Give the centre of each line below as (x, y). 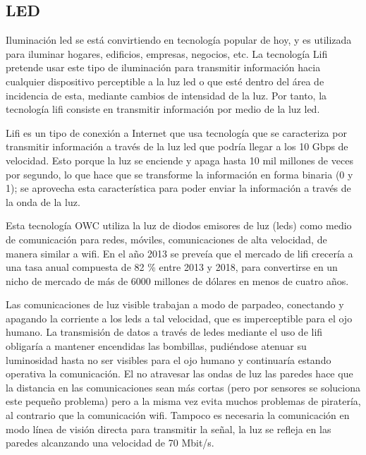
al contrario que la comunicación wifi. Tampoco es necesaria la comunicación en (178, 415)
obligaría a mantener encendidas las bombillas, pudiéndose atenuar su (156, 346)
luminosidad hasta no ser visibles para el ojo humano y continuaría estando (169, 359)
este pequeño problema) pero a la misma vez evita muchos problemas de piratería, (183, 401)
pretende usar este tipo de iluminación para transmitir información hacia (163, 67)
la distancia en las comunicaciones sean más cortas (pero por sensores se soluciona (183, 387)
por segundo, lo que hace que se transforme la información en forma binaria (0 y (179, 174)
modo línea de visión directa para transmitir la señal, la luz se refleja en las (169, 429)
